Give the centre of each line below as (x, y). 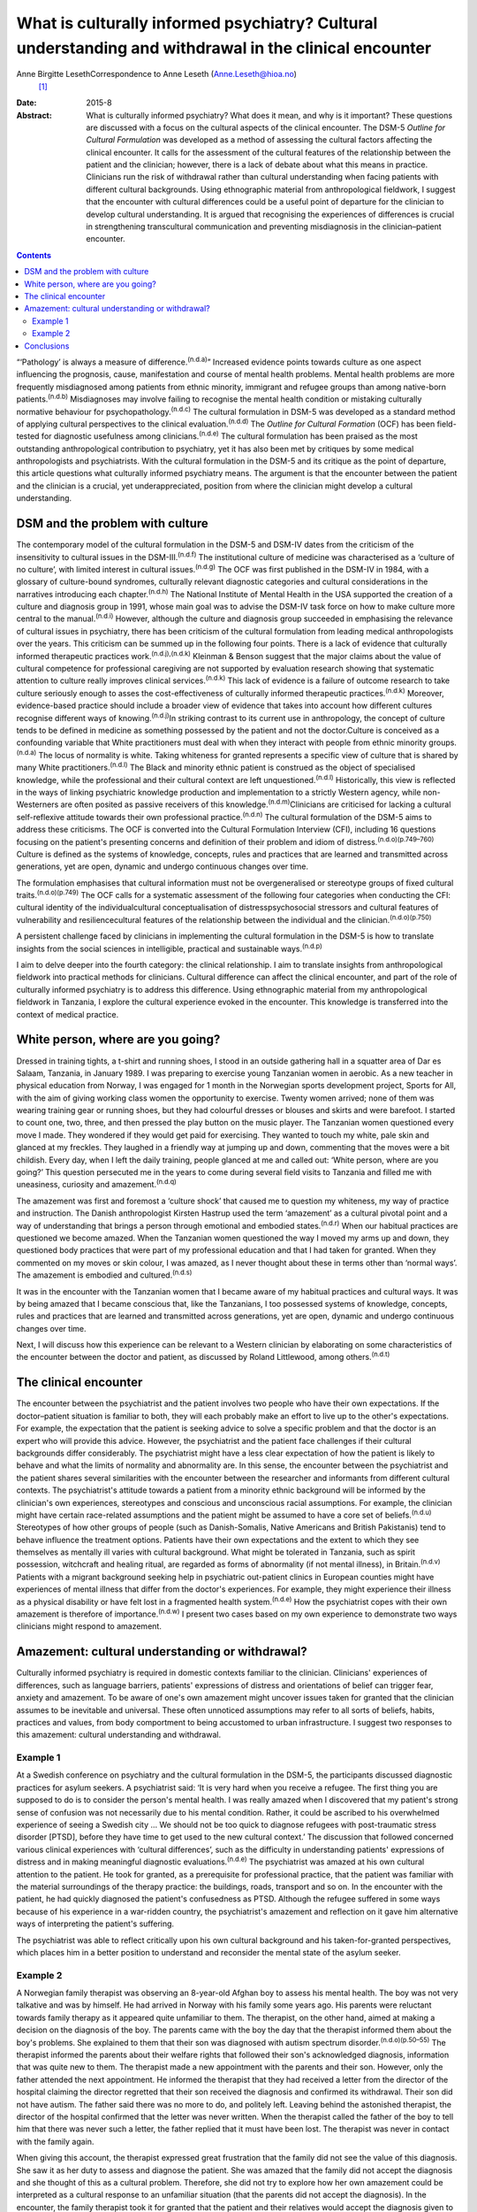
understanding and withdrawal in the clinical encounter (224, 48)
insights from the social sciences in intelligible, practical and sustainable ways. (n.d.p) (169, 948)
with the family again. (55, 2141)
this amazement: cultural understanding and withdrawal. (118, 1735)
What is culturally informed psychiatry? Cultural (197, 23)
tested (28, 436)
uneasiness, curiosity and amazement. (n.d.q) (96, 1184)
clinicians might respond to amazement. (89, 1626)
